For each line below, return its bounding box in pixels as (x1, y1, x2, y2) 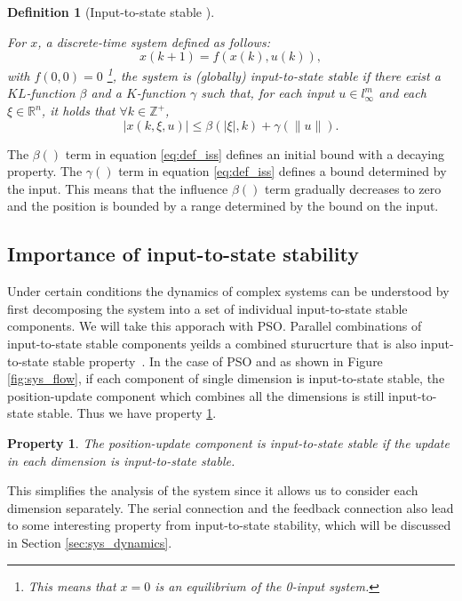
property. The (7, 162, 83, 180)
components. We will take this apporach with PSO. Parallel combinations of (7, 317, 422, 335)
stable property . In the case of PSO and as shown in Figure (52, 351, 383, 370)
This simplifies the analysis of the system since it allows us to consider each (7, 481, 418, 500)
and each (378, 84, 426, 102)
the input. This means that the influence (7, 179, 228, 197)
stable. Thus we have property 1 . (37, 404, 217, 422)
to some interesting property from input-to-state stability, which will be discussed (7, 516, 451, 534)
